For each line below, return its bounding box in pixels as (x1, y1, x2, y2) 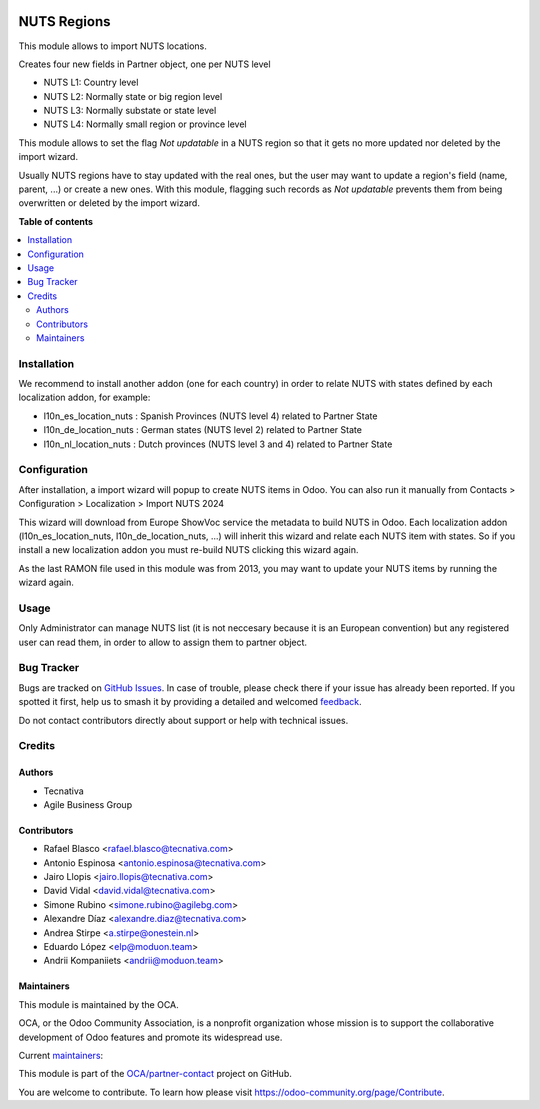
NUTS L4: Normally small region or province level (43, 118, 247, 130)
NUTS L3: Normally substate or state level (43, 105, 217, 117)
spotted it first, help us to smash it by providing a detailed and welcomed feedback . (18, 696, 362, 708)
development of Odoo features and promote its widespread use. (18, 1031, 283, 1043)
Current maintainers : (18, 1050, 104, 1061)
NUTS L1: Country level (43, 76, 139, 89)
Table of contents (18, 215, 94, 227)
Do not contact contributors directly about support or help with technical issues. (18, 714, 349, 726)
